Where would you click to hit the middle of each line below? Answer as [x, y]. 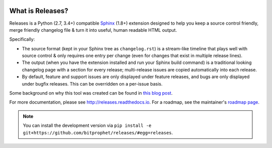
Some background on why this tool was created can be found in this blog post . [91, 93]
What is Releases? [39, 11]
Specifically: [22, 39]
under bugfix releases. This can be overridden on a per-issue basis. [92, 84]
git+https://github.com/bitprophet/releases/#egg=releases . [98, 132]
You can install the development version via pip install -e [87, 125]
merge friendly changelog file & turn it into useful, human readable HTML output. [93, 30]
